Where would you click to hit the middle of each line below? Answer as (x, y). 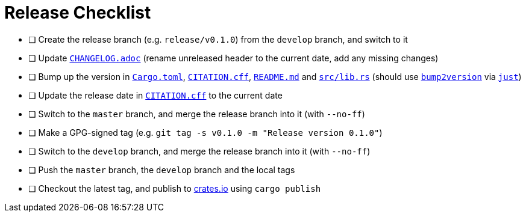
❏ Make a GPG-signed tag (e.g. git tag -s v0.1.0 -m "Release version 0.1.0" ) (205, 132)
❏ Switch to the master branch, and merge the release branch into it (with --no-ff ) (197, 114)
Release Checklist (78, 13)
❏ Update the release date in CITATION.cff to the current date (155, 95)
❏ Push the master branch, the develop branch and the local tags (162, 170)
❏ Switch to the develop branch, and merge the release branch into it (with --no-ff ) (199, 151)
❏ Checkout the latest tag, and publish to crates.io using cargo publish (175, 188)
